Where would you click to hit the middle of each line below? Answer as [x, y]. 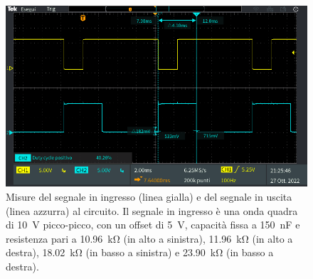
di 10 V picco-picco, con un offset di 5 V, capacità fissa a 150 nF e [153, 225]
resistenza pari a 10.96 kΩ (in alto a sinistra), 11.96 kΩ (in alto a [149, 238]
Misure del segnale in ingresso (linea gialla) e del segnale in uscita [149, 196]
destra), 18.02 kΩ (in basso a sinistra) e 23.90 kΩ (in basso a [140, 252]
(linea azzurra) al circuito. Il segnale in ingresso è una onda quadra [152, 210]
